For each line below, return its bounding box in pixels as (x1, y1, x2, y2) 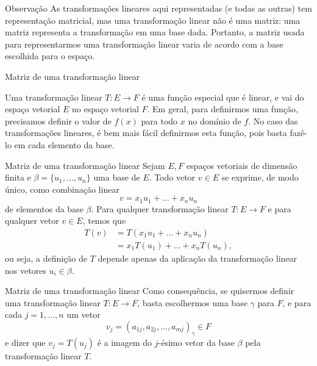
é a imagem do (97, 335, 152, 348)
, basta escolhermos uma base (137, 296, 248, 309)
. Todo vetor (149, 171, 196, 184)
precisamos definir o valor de (5, 114, 112, 127)
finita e (5, 171, 31, 184)
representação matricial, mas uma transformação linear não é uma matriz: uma (5, 13, 301, 26)
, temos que (82, 214, 126, 227)
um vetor (66, 308, 101, 321)
